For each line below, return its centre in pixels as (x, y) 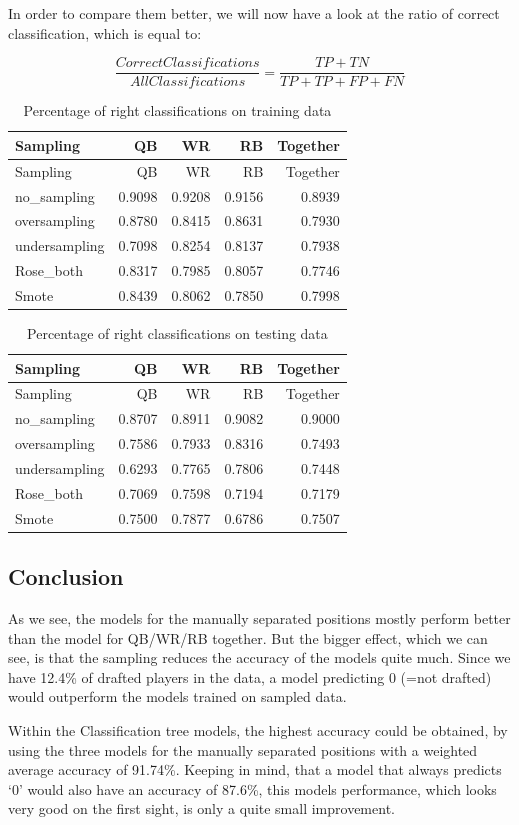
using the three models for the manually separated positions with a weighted (243, 749)
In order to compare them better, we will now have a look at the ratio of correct (254, 13)
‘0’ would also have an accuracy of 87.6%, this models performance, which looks (252, 788)
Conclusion (66, 576)
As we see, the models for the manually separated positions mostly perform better (259, 617)
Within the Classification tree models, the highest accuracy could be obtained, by (258, 729)
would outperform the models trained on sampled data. (177, 696)
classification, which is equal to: (105, 32)
